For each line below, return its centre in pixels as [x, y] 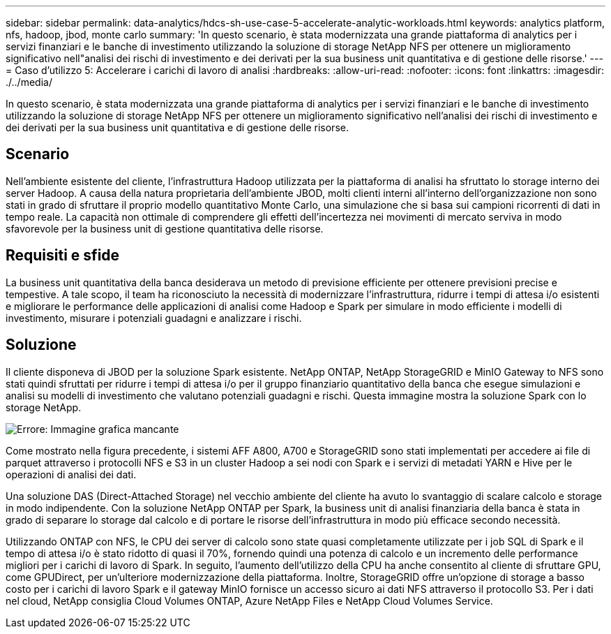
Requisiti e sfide [63, 256]
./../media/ [29, 82]
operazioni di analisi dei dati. [71, 474]
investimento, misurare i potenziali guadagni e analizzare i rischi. [154, 318]
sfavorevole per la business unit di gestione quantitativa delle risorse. [165, 228]
